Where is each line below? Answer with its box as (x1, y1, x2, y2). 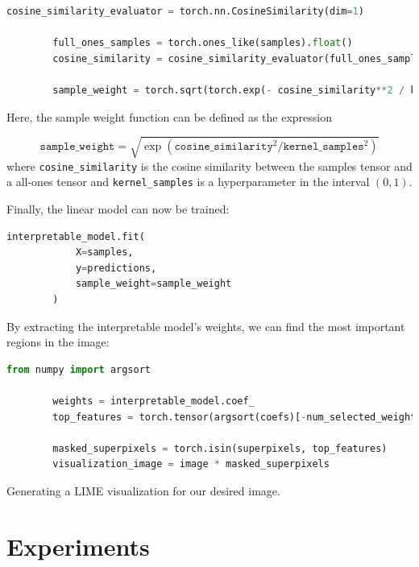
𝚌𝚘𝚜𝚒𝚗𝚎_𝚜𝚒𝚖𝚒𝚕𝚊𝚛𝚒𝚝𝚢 (174, 141, 273, 153)
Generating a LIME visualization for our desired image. (6, 482, 280, 499)
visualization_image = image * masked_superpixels (52, 458, 330, 470)
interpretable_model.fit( (6, 230, 145, 242)
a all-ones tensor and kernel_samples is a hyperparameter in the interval (6, 173, 370, 190)
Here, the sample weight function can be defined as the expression (6, 108, 333, 125)
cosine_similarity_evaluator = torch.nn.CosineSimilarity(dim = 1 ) (6, 6, 364, 17)
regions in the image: (6, 333, 110, 350)
